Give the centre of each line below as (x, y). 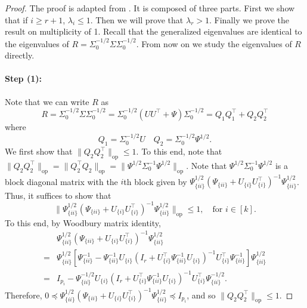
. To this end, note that (179, 151)
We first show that (39, 151)
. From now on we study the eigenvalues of (214, 43)
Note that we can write (47, 101)
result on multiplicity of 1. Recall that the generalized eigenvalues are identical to (153, 31)
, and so (201, 295)
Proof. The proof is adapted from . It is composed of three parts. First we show (150, 8)
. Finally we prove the (249, 19)
